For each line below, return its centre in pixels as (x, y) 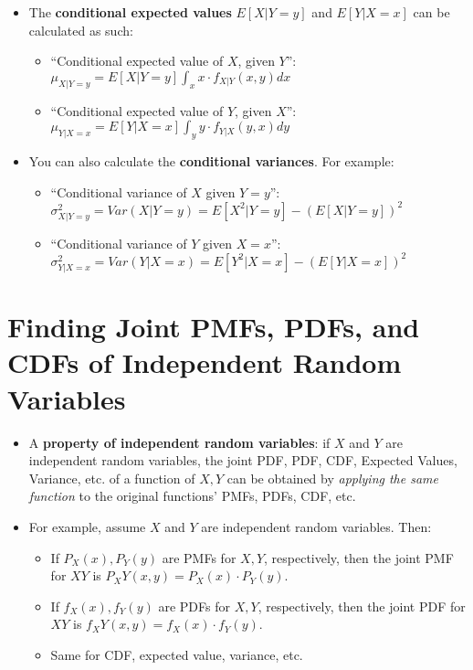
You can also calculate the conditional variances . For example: (211, 160)
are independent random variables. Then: (316, 526)
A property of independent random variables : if (179, 442)
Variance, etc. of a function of (112, 478)
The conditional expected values (130, 12)
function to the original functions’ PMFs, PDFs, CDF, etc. (192, 496)
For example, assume (87, 526)
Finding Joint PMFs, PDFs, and (214, 327)
